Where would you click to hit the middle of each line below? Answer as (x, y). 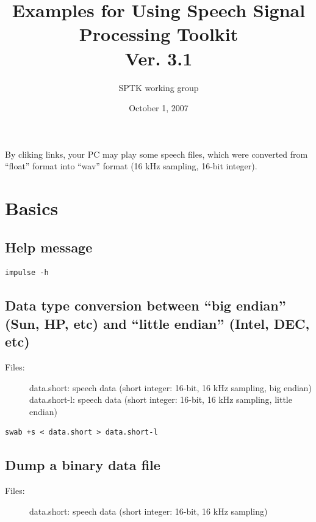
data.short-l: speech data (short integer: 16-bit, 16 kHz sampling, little (161, 399)
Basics (32, 208)
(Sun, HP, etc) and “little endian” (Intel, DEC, (157, 323)
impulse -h (27, 273)
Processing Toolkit (159, 34)
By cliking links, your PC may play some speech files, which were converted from (156, 154)
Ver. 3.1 (159, 58)
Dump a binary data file (83, 465)
